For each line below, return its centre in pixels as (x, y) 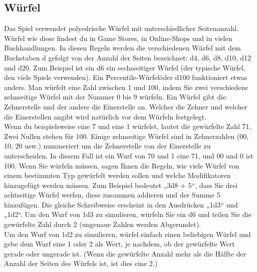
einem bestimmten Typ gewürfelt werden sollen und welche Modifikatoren (117, 175)
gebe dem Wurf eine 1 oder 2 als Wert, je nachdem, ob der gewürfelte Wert (119, 244)
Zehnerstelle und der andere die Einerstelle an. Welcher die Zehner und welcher (126, 106)
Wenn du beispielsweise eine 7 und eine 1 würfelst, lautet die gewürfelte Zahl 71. (128, 126)
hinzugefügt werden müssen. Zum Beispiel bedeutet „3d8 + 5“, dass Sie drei (121, 185)
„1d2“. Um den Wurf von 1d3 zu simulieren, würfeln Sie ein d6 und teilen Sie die (128, 214)
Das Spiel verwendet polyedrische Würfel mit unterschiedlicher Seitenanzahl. (121, 28)
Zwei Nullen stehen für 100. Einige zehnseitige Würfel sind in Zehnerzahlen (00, (126, 136)
